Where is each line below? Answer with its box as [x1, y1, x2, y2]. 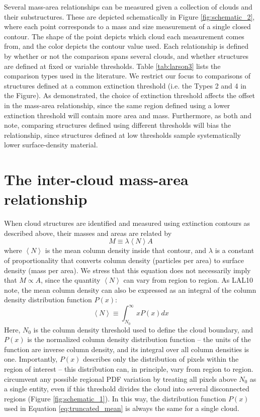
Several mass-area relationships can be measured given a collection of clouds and [4, 2, 252, 12]
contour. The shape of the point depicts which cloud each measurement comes [4, 31, 244, 41]
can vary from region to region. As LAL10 [123, 275, 253, 285]
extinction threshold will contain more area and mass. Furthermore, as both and [4, 110, 251, 120]
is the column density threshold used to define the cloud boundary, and [33, 324, 253, 335]
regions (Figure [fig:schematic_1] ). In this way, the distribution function [4, 393, 226, 403]
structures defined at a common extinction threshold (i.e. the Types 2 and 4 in [4, 80, 246, 91]
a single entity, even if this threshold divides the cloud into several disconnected [4, 383, 249, 394]
